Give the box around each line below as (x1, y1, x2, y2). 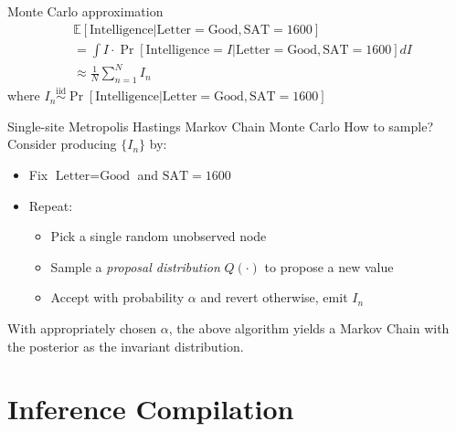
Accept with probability (50, 288, 185, 307)
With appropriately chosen (7, 318, 157, 337)
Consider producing (7, 134, 117, 153)
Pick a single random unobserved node (50, 227, 267, 246)
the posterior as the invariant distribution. (7, 336, 244, 355)
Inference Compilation (7, 390, 294, 427)
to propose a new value (264, 257, 394, 276)
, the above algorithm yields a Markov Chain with (168, 318, 450, 337)
